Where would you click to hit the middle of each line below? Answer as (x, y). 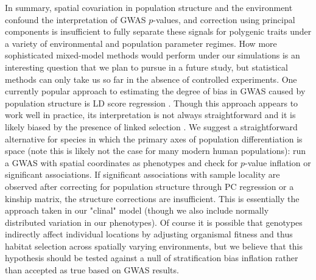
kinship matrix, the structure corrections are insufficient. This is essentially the (152, 198)
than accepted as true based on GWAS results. (92, 270)
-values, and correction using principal (224, 19)
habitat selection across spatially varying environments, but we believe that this (154, 246)
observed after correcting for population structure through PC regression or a (149, 186)
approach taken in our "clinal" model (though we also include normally (137, 210)
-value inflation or (278, 162)
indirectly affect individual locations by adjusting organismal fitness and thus (149, 234)
